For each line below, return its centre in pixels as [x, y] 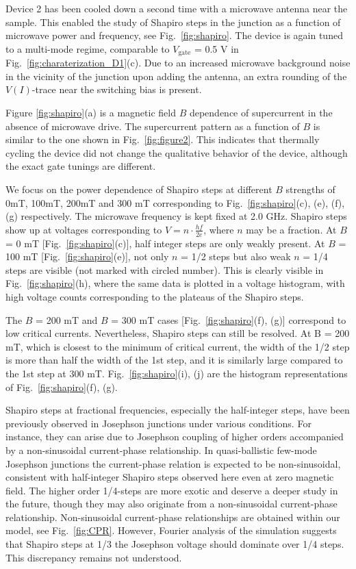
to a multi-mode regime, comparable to [88, 48]
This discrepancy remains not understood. [94, 557]
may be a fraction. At [291, 229]
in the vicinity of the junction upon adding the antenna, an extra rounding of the [176, 76]
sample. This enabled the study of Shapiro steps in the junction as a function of [173, 22]
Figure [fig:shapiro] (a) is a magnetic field [91, 113]
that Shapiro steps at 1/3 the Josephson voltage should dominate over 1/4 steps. [175, 544]
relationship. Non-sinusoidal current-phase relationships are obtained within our [173, 517]
